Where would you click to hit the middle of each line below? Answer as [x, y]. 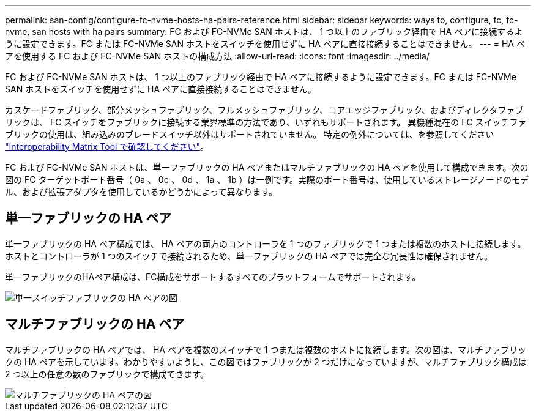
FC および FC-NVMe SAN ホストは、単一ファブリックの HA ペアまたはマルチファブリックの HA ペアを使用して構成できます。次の [267, 167]
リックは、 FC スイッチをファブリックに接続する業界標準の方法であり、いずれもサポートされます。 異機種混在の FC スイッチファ [266, 122]
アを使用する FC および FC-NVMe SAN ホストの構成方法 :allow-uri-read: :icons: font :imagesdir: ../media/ [217, 56]
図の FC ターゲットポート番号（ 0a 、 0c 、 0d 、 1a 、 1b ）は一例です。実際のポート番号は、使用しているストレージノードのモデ [267, 180]
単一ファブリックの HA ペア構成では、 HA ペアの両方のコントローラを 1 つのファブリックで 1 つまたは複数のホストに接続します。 [266, 243]
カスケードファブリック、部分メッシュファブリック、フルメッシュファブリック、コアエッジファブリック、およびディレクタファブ [264, 110]
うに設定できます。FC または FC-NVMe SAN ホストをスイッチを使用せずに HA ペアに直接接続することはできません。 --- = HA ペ [265, 44]
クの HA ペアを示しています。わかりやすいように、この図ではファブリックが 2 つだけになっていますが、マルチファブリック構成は [266, 362]
